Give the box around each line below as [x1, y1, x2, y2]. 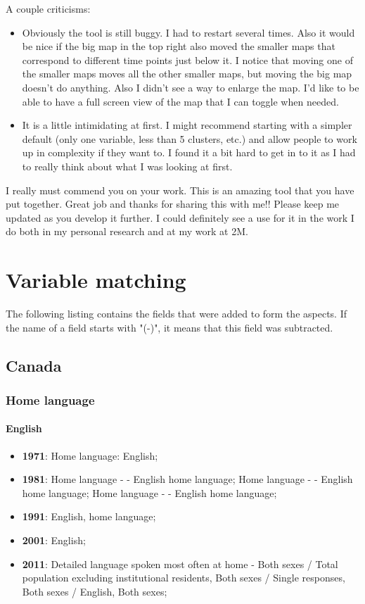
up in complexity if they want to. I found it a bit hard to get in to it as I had [22, 145, 356, 160]
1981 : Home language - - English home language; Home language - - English [22, 472, 353, 486]
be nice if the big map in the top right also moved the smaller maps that [22, 39, 335, 54]
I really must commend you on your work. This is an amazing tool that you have [6, 182, 354, 197]
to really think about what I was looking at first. [22, 158, 233, 173]
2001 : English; [22, 533, 86, 548]
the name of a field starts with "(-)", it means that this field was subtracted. [6, 320, 333, 334]
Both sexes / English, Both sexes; [22, 584, 167, 598]
